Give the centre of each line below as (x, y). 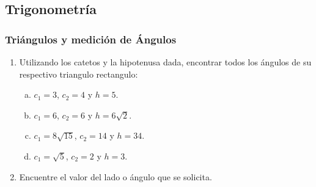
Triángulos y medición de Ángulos (91, 39)
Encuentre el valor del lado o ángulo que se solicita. (116, 176)
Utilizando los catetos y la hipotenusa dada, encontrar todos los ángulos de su (165, 62)
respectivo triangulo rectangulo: (79, 74)
